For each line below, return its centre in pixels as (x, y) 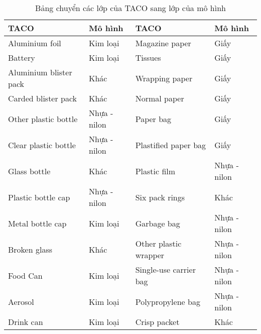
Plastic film (155, 171)
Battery (22, 58)
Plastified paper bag (171, 145)
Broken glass (30, 249)
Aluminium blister (40, 72)
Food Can (25, 275)
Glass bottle (29, 171)
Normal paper (160, 98)
